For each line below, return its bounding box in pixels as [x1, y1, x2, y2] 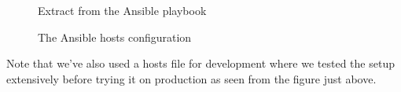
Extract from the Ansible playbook [38, 2, 207, 18]
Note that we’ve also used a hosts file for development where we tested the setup [6, 55, 395, 72]
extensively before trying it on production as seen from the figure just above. [6, 70, 377, 86]
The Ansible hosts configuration [38, 28, 192, 45]
